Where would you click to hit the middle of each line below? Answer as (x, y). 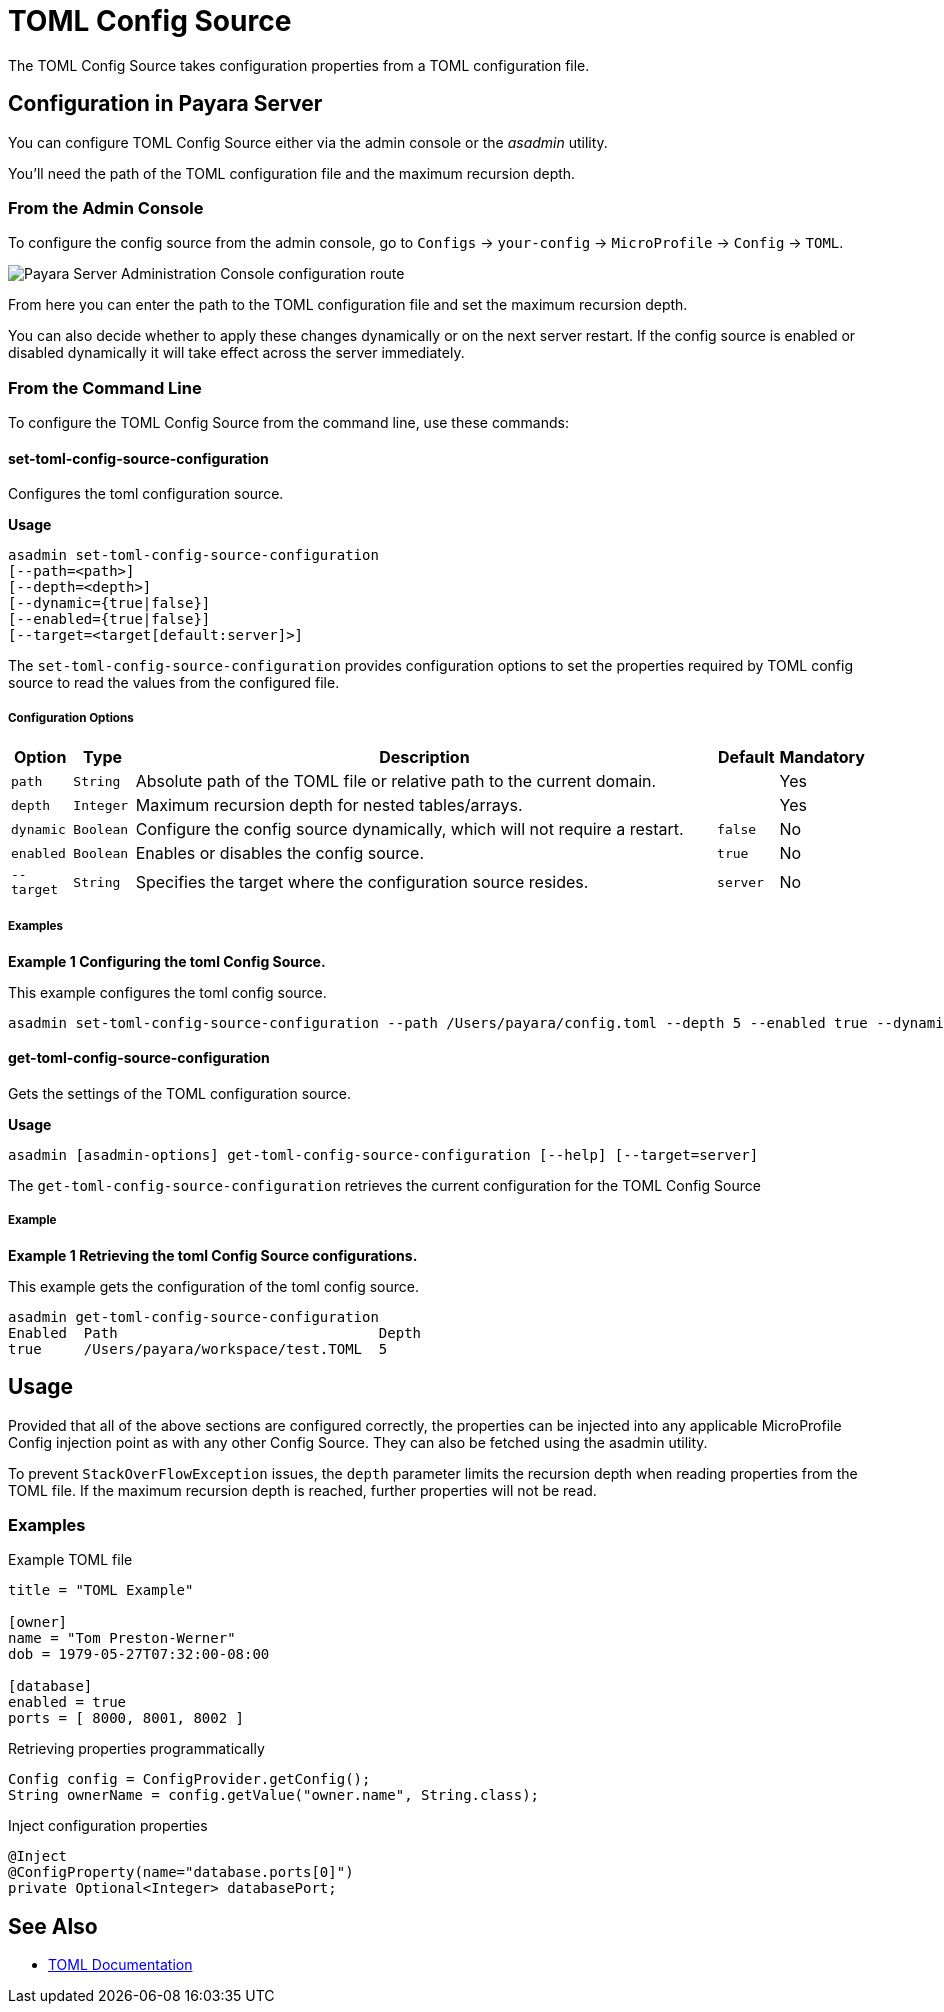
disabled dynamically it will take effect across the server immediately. (236, 353)
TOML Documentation (120, 1965)
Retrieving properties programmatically (136, 1749)
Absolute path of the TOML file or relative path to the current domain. (396, 781)
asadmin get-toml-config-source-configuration (193, 1316)
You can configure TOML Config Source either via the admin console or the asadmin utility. (308, 142)
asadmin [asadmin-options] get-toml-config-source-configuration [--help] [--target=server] (383, 1155)
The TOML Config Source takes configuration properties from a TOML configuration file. (299, 65)
